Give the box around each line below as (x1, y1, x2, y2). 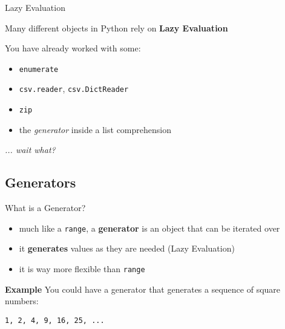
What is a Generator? (5, 201, 86, 214)
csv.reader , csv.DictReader (19, 82, 129, 95)
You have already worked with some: (5, 42, 141, 54)
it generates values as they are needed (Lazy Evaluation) (19, 242, 235, 255)
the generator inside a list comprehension (19, 123, 171, 135)
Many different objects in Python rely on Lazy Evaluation (5, 21, 228, 34)
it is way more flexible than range (19, 262, 145, 275)
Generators (5, 173, 76, 192)
